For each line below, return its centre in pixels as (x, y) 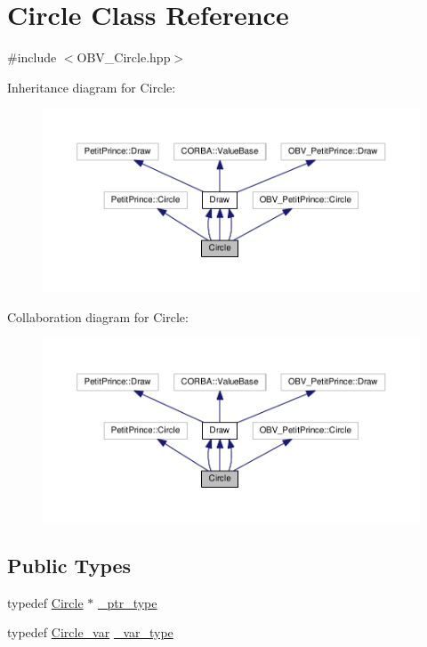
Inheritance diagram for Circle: (92, 87)
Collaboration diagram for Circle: (98, 317)
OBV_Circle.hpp (124, 57)
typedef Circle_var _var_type (90, 632)
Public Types (69, 565)
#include (32, 57)
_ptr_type (127, 602)
